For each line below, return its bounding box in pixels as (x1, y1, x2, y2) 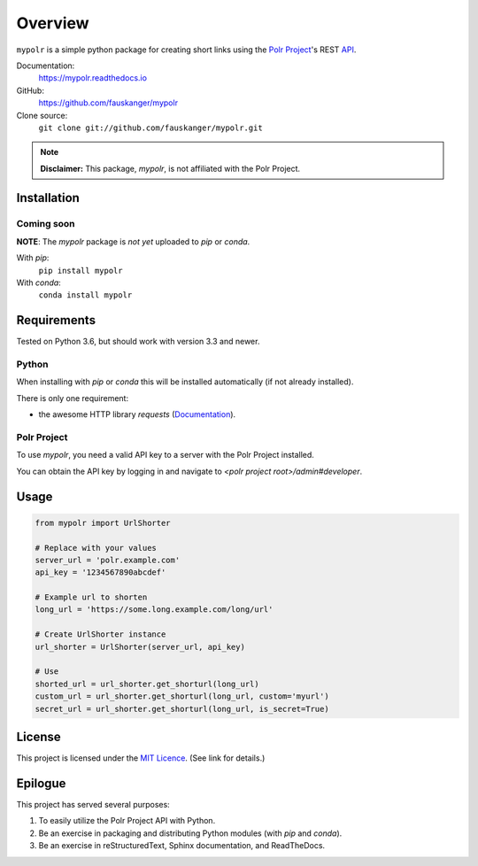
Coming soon (16, 218, 75, 230)
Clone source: (16, 110, 68, 120)
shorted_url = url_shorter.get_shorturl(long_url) (35, 678, 260, 689)
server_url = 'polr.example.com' (35, 554, 181, 565)
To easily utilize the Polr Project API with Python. (38, 816, 216, 826)
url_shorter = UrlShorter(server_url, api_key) (35, 642, 245, 652)
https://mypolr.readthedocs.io (38, 73, 148, 83)
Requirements (16, 313, 96, 328)
